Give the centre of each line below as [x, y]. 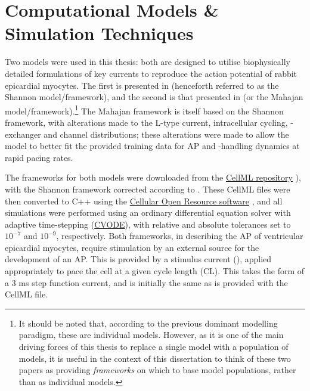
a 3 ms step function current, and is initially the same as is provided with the [146, 282]
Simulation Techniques [99, 33]
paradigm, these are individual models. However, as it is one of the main [151, 335]
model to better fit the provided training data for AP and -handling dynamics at [152, 146]
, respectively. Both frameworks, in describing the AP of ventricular [180, 236]
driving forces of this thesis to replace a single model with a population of [154, 347]
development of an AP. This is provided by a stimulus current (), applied [138, 259]
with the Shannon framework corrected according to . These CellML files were [148, 189]
